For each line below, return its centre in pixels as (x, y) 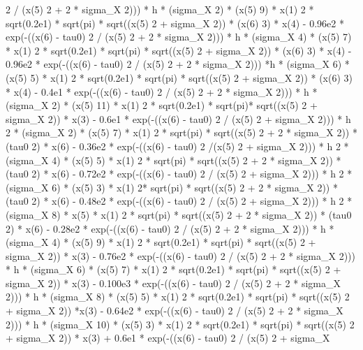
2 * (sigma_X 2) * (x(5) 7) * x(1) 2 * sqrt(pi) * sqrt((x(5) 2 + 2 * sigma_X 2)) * (181, 132)
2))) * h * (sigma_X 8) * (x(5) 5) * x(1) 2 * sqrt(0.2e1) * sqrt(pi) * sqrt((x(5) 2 (178, 297)
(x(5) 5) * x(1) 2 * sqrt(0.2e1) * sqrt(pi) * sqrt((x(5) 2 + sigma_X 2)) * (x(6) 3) (179, 77)
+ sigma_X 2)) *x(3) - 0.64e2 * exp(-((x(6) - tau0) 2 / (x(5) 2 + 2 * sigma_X (175, 311)
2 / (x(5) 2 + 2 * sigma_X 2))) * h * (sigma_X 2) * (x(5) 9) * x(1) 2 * (160, 9)
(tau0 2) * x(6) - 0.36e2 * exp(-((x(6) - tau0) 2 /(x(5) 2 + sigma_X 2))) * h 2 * (177, 146)
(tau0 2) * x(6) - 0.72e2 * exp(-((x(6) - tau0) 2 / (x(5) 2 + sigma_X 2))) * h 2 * (179, 174)
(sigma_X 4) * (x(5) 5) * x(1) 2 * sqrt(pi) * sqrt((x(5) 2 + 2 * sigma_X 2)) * (173, 160)
